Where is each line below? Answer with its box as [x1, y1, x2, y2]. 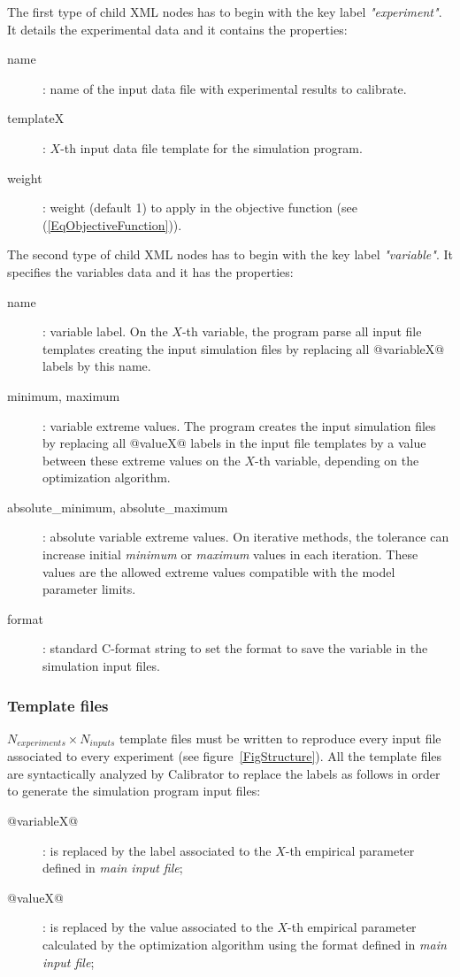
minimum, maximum [7, 386, 120, 404]
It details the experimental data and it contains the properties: [7, 19, 348, 38]
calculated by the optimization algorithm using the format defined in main [42, 935, 447, 954]
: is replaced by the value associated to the [42, 918, 273, 936]
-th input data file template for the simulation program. [60, 138, 363, 157]
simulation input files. [42, 657, 160, 675]
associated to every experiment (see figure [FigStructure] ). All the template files [7, 747, 442, 765]
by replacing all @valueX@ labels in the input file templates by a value [42, 434, 426, 452]
